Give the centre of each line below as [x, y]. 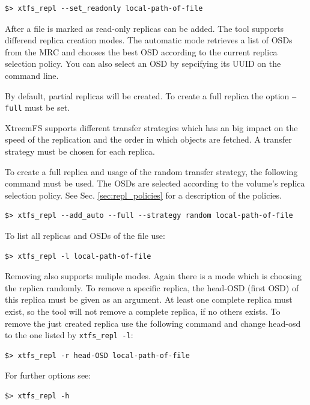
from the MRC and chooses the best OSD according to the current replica [141, 51]
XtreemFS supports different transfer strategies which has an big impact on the [151, 127]
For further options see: [48, 375]
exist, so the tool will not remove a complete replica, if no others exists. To [143, 311]
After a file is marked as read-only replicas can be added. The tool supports [144, 28]
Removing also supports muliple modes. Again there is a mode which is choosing [153, 276]
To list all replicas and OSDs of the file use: [85, 236]
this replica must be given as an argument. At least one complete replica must [149, 299]
